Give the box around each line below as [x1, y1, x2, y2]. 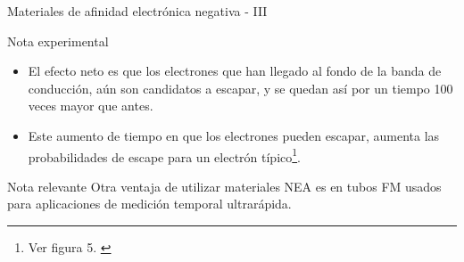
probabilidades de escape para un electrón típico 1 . [28, 144, 302, 166]
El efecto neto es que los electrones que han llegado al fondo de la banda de [28, 61, 442, 80]
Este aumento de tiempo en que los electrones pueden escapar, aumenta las [28, 126, 440, 144]
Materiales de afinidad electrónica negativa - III [7, 2, 268, 20]
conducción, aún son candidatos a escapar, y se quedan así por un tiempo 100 [28, 78, 453, 97]
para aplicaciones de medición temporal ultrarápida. [7, 194, 292, 213]
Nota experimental [7, 31, 109, 50]
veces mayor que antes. [28, 96, 153, 115]
